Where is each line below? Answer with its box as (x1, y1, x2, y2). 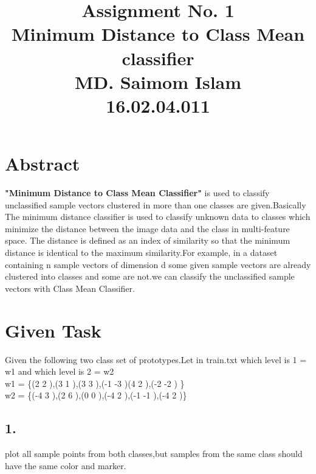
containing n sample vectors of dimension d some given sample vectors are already (5, 258, 311, 271)
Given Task (5, 317, 101, 342)
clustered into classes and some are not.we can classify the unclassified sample (5, 270, 295, 283)
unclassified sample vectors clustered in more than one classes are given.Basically (5, 198, 306, 211)
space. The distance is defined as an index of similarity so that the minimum (5, 234, 290, 247)
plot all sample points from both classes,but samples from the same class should (5, 447, 303, 460)
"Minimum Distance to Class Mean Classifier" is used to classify (5, 186, 270, 199)
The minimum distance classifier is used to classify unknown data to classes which (5, 210, 311, 223)
